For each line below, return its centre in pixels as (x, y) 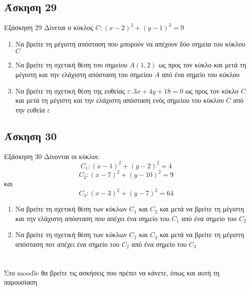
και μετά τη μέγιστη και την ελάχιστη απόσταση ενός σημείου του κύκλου (119, 100)
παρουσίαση (21, 282)
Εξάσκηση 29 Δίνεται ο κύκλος (49, 27)
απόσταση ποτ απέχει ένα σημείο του (67, 244)
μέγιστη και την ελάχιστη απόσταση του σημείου (84, 74)
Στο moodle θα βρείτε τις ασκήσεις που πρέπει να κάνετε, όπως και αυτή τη (112, 272)
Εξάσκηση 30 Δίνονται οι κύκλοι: (52, 156)
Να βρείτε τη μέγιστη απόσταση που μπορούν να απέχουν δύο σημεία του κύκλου (130, 43)
